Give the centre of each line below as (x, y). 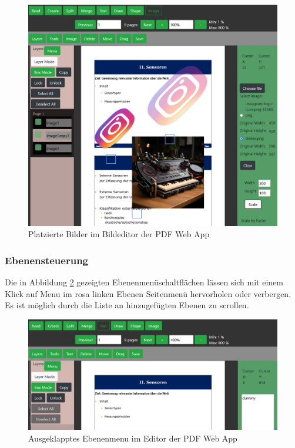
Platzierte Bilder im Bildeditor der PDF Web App (119, 234)
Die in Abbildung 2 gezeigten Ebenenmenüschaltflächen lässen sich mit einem (144, 282)
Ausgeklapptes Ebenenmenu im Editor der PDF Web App (133, 438)
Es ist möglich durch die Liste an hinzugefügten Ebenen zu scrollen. (127, 305)
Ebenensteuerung (46, 260)
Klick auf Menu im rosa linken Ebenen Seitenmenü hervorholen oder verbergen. (148, 293)
